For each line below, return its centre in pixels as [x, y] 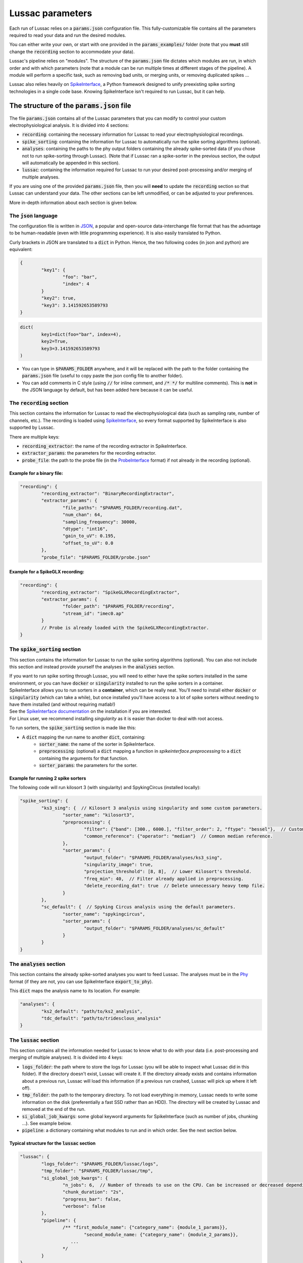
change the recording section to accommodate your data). [72, 52]
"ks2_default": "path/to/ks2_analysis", [92, 1011]
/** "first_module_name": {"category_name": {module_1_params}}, [145, 1227]
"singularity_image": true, [118, 864]
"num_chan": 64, [83, 515]
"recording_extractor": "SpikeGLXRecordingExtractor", [111, 592]
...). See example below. [47, 1123]
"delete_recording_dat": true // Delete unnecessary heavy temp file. [174, 886]
